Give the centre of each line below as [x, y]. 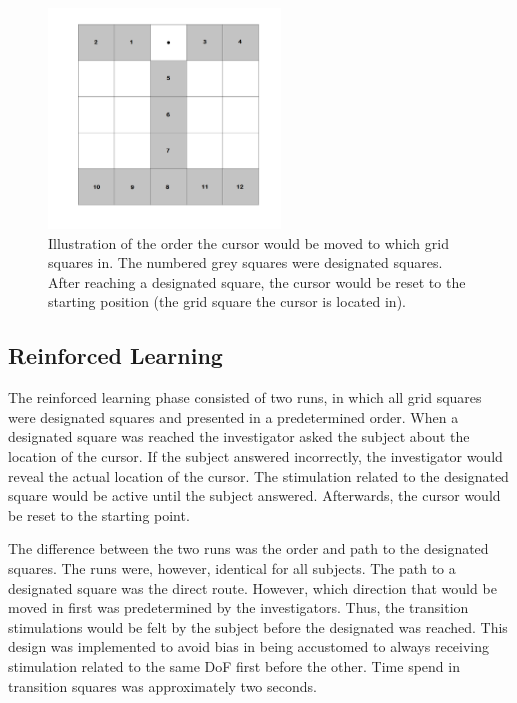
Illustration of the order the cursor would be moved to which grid [248, 242]
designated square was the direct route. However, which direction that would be [252, 587]
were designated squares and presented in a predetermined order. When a [233, 416]
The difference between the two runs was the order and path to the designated [248, 548]
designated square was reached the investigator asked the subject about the [239, 436]
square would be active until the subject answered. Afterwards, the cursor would [254, 495]
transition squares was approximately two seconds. [162, 685]
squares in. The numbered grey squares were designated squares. [245, 262]
